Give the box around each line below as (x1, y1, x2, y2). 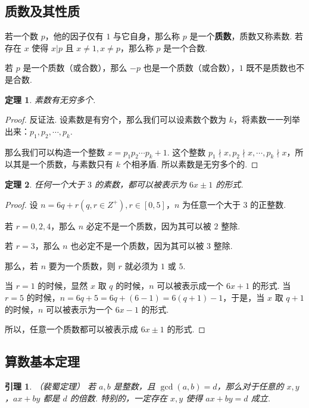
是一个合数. (163, 41, 208, 54)
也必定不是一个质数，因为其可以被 (70, 239, 204, 252)
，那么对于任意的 (217, 379, 284, 392)
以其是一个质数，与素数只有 (5, 158, 113, 170)
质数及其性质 (5, 2, 80, 20)
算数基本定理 (5, 352, 80, 370)
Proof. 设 (5, 198, 38, 210)
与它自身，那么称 (113, 30, 180, 42)
